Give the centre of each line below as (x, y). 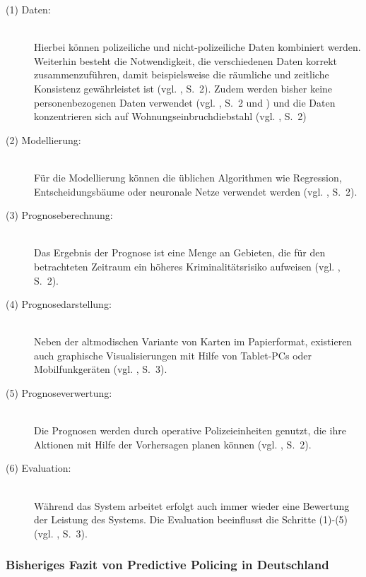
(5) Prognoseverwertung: (59, 393)
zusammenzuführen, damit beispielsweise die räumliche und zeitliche (182, 75)
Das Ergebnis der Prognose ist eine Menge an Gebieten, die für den (180, 252)
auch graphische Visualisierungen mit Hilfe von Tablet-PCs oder (173, 355)
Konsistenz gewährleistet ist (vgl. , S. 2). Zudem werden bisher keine (183, 88)
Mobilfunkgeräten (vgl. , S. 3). (101, 369)
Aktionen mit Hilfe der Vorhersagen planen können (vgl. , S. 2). (173, 444)
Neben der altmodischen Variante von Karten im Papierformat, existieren (193, 341)
